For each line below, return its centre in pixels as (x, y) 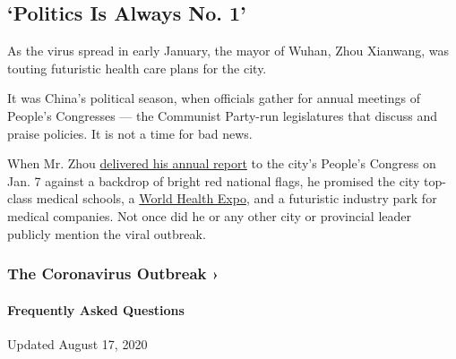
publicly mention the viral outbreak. (107, 233)
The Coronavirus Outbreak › (113, 274)
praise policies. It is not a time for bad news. (130, 133)
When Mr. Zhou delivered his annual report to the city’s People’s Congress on (222, 163)
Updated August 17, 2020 (77, 343)
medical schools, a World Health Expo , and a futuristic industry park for (237, 198)
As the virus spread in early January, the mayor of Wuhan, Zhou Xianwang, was (228, 51)
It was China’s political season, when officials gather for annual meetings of (214, 98)
